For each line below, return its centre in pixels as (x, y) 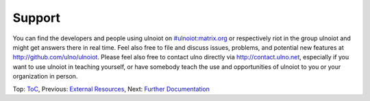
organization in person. (45, 76)
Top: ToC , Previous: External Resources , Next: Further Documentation (111, 89)
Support (37, 18)
